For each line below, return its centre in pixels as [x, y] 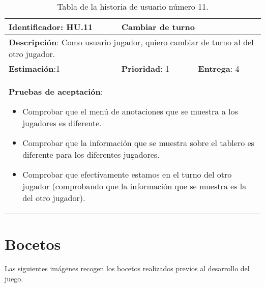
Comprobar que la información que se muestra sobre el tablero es [138, 143]
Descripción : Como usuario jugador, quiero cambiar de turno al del [131, 42]
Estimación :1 [35, 68]
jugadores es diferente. [62, 123]
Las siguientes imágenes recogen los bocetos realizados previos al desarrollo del [127, 268]
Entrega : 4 [219, 68]
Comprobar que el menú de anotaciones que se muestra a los [130, 111]
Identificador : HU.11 [51, 27]
